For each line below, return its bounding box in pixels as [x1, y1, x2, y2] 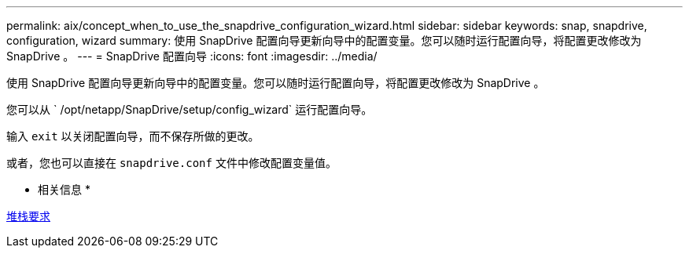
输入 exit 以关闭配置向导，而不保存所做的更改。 [6, 129, 260, 143]
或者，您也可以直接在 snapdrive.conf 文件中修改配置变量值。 [6, 156, 337, 169]
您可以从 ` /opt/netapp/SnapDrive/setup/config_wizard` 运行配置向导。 [6, 103, 373, 116]
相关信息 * [38, 183, 90, 196]
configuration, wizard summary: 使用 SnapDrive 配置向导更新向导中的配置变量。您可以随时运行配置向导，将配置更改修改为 [6, 34, 642, 47]
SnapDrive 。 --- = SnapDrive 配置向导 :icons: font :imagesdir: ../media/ [6, 49, 378, 63]
